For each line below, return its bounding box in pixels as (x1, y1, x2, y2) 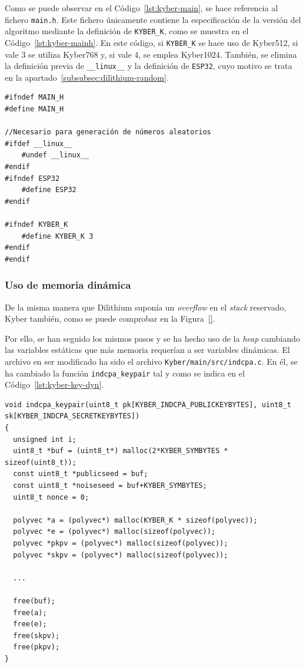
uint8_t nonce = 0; (13, 493, 89, 501)
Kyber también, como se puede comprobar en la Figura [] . (5, 312, 215, 325)
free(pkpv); (13, 643, 60, 652)
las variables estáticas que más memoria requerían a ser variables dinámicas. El (5, 344, 290, 356)
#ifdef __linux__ (5, 139, 72, 148)
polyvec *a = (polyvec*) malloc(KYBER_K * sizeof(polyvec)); (13, 516, 258, 524)
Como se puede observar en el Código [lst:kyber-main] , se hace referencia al (5, 2, 278, 14)
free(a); (13, 608, 47, 617)
